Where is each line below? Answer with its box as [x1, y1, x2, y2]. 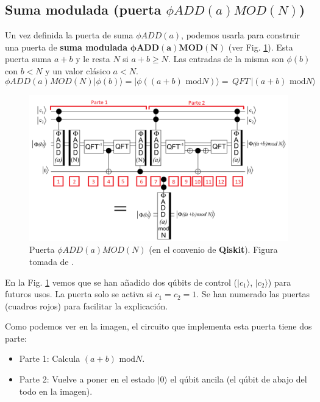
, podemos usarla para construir [181, 29, 300, 41]
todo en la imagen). [19, 384, 93, 397]
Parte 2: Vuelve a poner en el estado [19, 373, 155, 386]
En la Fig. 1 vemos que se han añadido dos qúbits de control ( [5, 275, 238, 288]
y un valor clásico [45, 64, 110, 77]
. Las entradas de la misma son [168, 52, 284, 65]
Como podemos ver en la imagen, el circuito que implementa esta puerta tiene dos [5, 320, 312, 333]
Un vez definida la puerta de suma [5, 29, 133, 41]
